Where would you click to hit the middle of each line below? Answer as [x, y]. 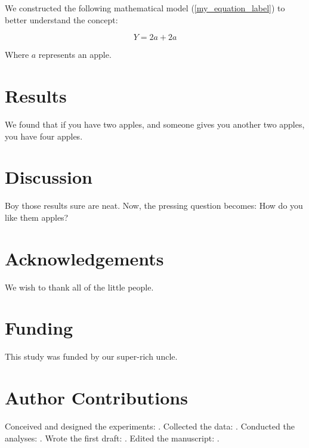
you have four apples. [44, 136]
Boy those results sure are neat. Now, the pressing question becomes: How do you [154, 206]
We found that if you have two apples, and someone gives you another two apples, [155, 124]
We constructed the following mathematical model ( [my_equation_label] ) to [145, 8]
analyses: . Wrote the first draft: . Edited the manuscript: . [112, 438]
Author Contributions [96, 398]
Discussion [49, 177]
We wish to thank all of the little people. [79, 287]
